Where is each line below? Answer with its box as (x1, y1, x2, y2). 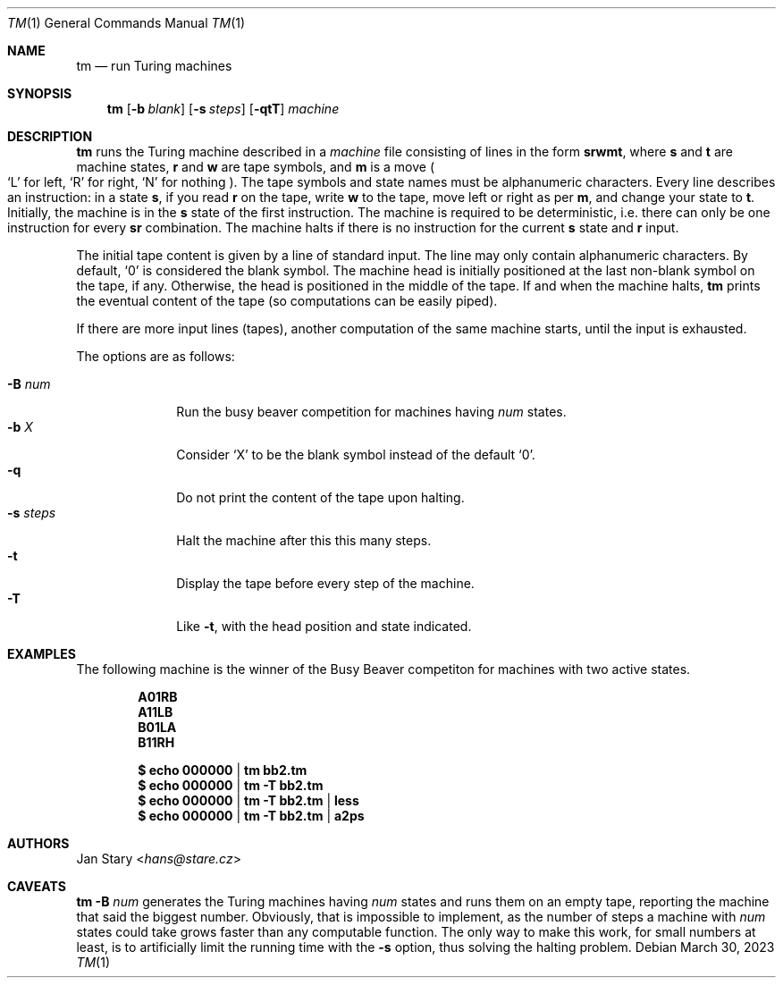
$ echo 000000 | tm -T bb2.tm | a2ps (138, 808, 365, 823)
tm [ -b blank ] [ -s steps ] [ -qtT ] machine (106, 101, 340, 116)
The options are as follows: (76, 349, 235, 364)
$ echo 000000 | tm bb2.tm (138, 762, 307, 778)
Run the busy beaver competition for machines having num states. (176, 404, 567, 419)
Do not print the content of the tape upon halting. (176, 490, 465, 505)
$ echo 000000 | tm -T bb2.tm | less (138, 793, 359, 808)
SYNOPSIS (7, 86, 72, 101)
